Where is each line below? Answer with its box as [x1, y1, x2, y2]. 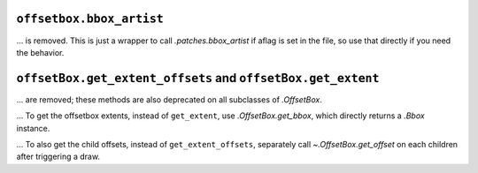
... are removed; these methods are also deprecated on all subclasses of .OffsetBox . [16, 94, 322, 105]
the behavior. [16, 47, 65, 57]
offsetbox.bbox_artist [16, 11, 164, 26]
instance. [16, 123, 50, 133]
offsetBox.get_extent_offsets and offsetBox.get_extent [16, 71, 380, 86]
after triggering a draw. [16, 151, 101, 162]
